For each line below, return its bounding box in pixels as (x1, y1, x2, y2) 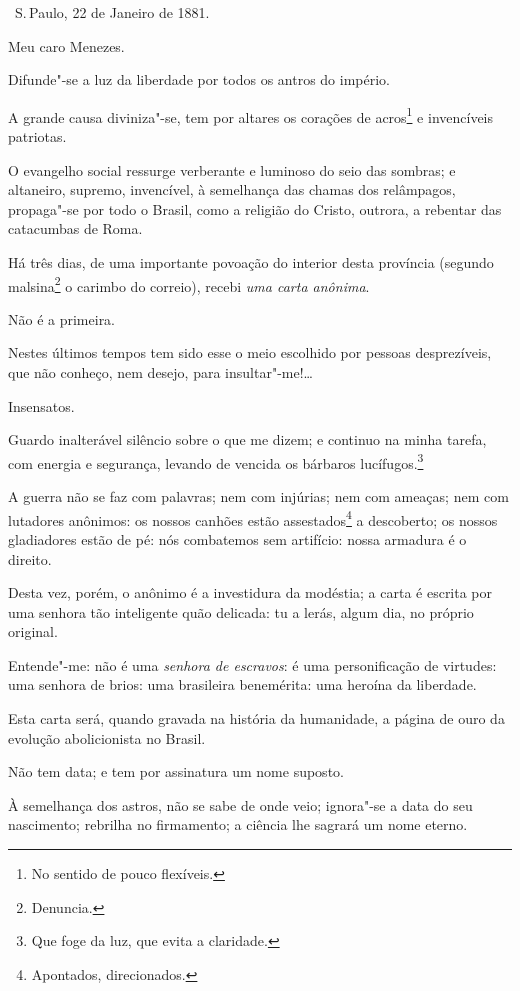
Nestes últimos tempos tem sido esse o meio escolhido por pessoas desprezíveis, (8, 342, 492, 363)
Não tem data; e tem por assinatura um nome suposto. (8, 761, 344, 782)
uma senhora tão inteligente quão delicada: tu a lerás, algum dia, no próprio (8, 601, 474, 622)
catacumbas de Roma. (8, 218, 143, 239)
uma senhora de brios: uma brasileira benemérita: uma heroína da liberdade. (8, 674, 477, 695)
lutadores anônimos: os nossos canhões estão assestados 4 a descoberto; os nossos (8, 506, 498, 530)
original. (8, 621, 58, 642)
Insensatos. (8, 395, 75, 416)
